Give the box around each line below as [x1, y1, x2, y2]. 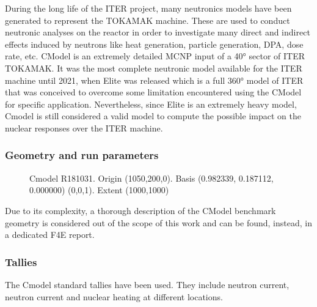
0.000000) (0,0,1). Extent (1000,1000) [29, 183, 169, 196]
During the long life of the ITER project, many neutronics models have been [5, 2, 292, 14]
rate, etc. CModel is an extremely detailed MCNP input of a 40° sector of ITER [5, 50, 305, 62]
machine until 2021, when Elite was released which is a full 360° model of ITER [5, 73, 304, 86]
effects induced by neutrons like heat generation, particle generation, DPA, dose [5, 37, 304, 50]
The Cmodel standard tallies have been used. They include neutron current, [5, 278, 290, 290]
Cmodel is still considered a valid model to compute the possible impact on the [5, 109, 301, 122]
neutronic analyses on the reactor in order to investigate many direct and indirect [5, 26, 310, 39]
